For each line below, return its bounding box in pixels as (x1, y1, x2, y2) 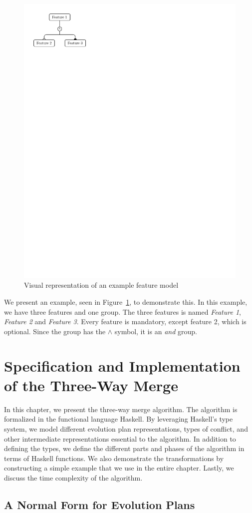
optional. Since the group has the (4, 326, 106, 336)
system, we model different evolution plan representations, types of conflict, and (4, 423, 248, 434)
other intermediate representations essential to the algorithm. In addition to (4, 433, 236, 444)
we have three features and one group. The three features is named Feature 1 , (4, 306, 241, 317)
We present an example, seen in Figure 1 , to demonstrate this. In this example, (4, 297, 248, 307)
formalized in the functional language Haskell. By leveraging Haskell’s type (4, 414, 233, 424)
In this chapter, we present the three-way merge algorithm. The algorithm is (4, 404, 238, 414)
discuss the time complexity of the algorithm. (4, 472, 143, 483)
